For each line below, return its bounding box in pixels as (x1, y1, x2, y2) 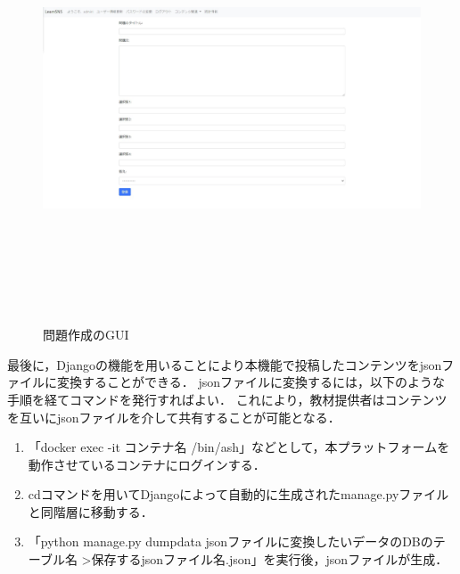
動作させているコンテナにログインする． (28, 455, 266, 473)
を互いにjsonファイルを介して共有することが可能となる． (7, 407, 341, 426)
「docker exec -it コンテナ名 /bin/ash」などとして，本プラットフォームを (28, 438, 450, 456)
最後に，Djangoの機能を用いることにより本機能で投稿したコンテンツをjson (7, 355, 442, 373)
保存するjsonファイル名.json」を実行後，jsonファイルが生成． (91, 550, 448, 569)
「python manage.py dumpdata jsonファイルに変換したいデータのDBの (28, 532, 433, 551)
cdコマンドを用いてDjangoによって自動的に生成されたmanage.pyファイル (28, 485, 449, 504)
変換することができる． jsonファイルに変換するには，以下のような (56, 373, 445, 391)
